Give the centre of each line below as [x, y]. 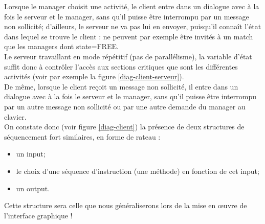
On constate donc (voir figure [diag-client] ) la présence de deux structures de [124, 127]
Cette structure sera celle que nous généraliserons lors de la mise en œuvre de [126, 205]
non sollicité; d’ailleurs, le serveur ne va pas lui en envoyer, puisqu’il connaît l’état [133, 26]
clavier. [15, 116]
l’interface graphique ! [38, 215]
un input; [31, 154]
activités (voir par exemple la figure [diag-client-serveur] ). [94, 76]
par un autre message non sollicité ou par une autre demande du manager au [125, 106]
